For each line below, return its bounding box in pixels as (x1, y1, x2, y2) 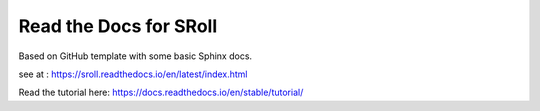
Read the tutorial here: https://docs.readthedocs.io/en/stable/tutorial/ (18, 86, 304, 99)
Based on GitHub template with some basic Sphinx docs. (18, 50, 253, 62)
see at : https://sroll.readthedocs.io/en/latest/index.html (18, 68, 249, 80)
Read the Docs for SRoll (18, 15, 218, 37)
